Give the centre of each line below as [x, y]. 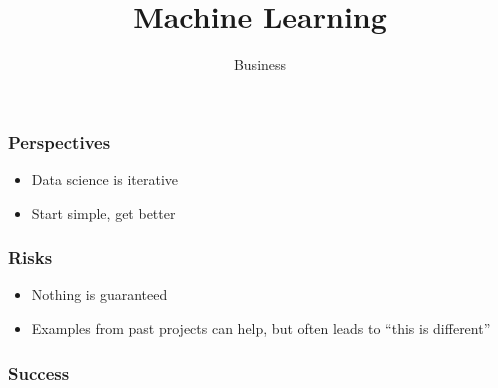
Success [39, 372]
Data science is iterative [104, 179]
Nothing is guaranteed [99, 294]
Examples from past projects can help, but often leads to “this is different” [261, 328]
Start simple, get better [103, 212]
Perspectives [59, 141]
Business [260, 64]
